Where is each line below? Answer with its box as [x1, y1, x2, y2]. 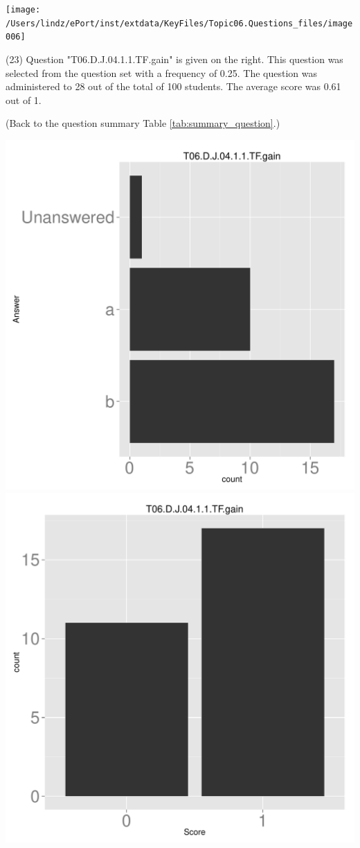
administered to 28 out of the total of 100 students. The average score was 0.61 [6, 79, 341, 94]
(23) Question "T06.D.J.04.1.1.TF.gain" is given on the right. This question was [6, 51, 343, 66]
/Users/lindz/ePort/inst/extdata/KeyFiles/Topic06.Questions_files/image [6, 18, 353, 28]
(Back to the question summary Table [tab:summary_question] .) [6, 116, 280, 130]
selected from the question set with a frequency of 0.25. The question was [6, 65, 317, 80]
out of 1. [6, 92, 42, 107]
